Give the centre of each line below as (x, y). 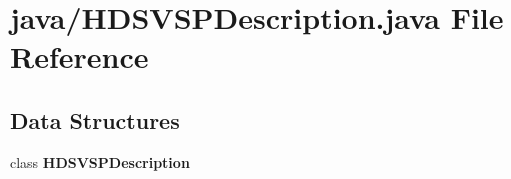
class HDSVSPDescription (100, 161)
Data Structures (95, 119)
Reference (79, 56)
